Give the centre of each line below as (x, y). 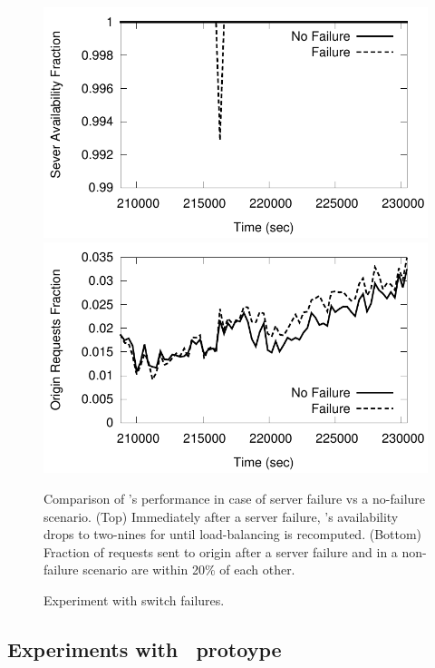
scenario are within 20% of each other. (189, 570)
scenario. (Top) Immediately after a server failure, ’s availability (221, 516)
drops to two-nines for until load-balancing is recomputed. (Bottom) (233, 534)
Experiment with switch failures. (134, 599)
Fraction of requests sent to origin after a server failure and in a (221, 551)
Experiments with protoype (145, 648)
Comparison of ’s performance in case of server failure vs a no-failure (235, 498)
